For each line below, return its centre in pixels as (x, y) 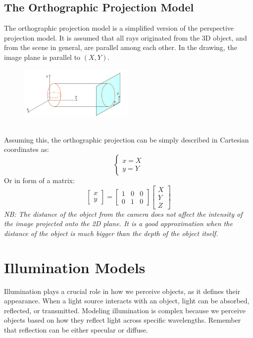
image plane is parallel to (42, 57)
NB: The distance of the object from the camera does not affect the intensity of (123, 214)
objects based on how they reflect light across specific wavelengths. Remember (123, 320)
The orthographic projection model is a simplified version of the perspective (119, 28)
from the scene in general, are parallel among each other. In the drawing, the (121, 47)
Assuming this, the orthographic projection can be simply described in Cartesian (126, 139)
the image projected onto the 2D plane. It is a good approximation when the (118, 223)
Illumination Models (75, 267)
